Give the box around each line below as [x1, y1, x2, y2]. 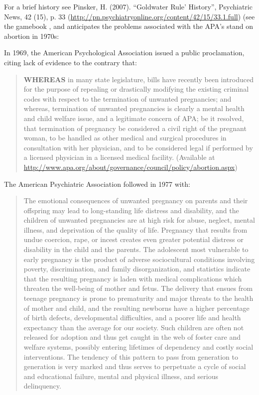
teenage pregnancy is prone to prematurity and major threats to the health [23, 293, 254, 303]
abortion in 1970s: [4, 30, 59, 41]
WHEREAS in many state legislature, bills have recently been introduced [23, 74, 254, 84]
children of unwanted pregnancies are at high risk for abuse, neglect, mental [23, 215, 255, 225]
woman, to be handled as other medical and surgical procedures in [23, 132, 227, 143]
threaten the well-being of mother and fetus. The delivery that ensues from [23, 283, 253, 293]
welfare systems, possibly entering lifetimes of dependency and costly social [23, 342, 254, 352]
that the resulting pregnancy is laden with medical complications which [23, 273, 242, 283]
